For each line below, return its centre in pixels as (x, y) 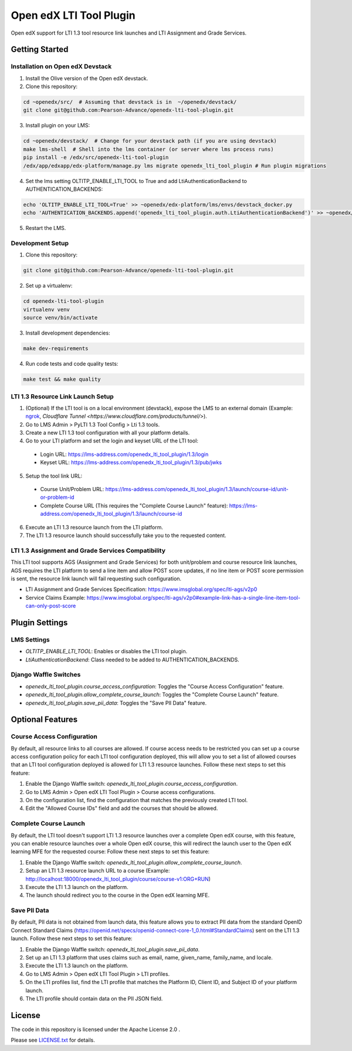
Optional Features (44, 720)
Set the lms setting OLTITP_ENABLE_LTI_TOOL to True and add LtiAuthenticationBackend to (136, 181)
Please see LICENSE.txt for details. (53, 1040)
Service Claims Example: (55, 597)
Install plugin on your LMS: (58, 126)
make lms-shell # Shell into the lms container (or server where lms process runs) (148, 149)
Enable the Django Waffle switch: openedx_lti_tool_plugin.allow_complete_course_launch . (134, 862)
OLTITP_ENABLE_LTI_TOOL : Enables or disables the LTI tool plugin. (106, 651)
